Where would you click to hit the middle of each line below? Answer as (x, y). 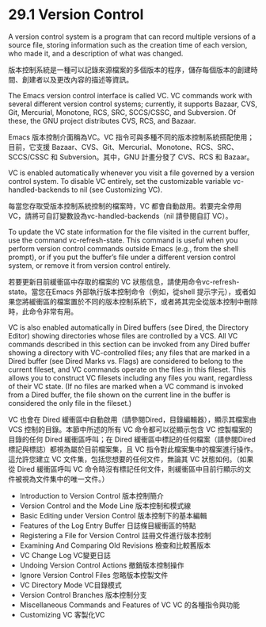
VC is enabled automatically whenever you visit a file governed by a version (131, 173)
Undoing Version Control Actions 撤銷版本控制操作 (102, 565)
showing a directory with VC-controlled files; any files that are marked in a (129, 352)
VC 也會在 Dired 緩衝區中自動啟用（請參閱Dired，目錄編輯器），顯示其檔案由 (132, 419)
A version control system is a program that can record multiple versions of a (132, 36)
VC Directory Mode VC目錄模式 (71, 585)
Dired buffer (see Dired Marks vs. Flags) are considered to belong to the (126, 361)
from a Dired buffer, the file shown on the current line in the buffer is (120, 395)
